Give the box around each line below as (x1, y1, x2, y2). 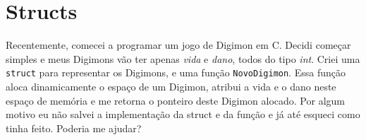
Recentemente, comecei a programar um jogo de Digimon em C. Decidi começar (6, 37, 351, 52)
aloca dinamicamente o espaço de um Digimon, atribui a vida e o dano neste (6, 78, 336, 93)
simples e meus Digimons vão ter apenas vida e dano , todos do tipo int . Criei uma (6, 51, 360, 66)
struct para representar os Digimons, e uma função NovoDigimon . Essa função (6, 65, 346, 80)
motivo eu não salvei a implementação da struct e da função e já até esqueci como (6, 107, 360, 122)
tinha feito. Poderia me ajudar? (6, 120, 142, 135)
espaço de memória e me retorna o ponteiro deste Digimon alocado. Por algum (6, 93, 345, 107)
